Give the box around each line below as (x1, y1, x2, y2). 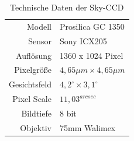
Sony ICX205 (59, 34, 107, 47)
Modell (26, 20, 51, 32)
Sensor (28, 34, 51, 47)
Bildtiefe (21, 107, 51, 119)
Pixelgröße (14, 64, 51, 76)
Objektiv (20, 121, 51, 133)
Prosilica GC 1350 (59, 20, 125, 32)
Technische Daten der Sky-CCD (9, 1, 124, 13)
